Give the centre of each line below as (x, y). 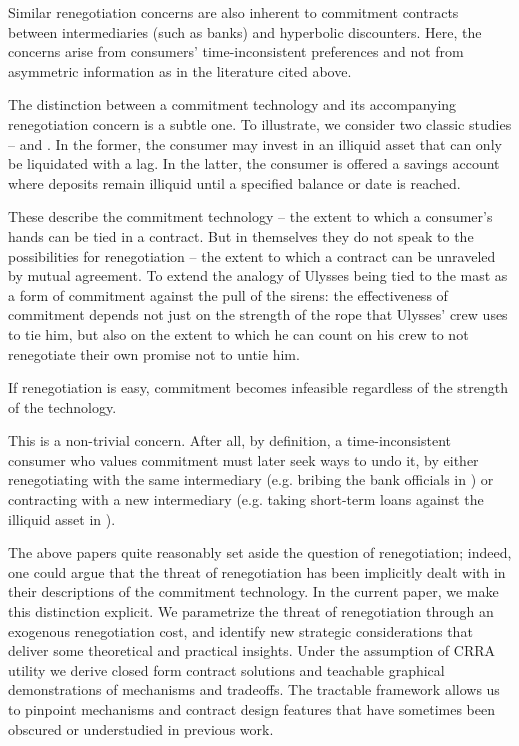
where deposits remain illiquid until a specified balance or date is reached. (234, 182)
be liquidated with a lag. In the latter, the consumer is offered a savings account (254, 163)
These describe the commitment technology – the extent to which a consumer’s (250, 216)
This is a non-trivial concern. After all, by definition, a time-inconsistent (230, 440)
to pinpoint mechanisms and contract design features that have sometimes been (252, 709)
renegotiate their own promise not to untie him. (154, 353)
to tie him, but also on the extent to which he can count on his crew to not (238, 333)
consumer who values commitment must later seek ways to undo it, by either (243, 459)
